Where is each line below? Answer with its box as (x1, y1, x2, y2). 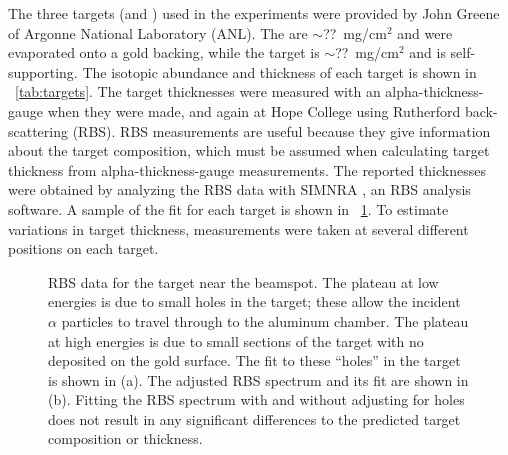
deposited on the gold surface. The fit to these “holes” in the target (48, 350, 461, 371)
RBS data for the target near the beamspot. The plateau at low (48, 271, 439, 292)
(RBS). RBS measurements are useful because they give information (72, 120, 491, 141)
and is (409, 42, 446, 63)
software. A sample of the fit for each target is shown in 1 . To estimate (8, 198, 449, 219)
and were (397, 22, 453, 43)
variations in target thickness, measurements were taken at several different (8, 218, 469, 239)
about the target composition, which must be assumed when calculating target (8, 140, 490, 161)
